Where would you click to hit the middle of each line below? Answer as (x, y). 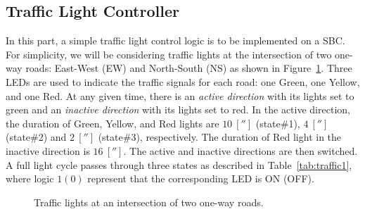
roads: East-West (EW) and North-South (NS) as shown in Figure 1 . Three (189, 68)
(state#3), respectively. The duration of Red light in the (220, 137)
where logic (30, 178)
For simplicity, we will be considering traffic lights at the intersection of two (169, 54)
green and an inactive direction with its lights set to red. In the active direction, (178, 109)
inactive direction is (48, 150)
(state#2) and (36, 137)
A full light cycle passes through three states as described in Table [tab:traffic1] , (179, 164)
